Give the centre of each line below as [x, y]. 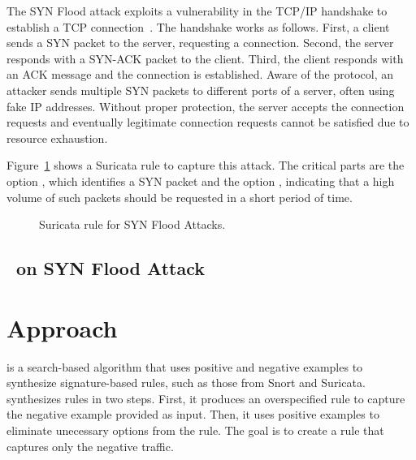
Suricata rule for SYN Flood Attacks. [132, 224]
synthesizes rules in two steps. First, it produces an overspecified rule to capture [206, 398]
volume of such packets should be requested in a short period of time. [180, 197]
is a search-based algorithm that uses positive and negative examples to [185, 366]
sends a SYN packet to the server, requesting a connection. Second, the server [200, 43]
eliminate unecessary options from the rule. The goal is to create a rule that [195, 430]
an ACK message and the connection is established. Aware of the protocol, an [200, 74]
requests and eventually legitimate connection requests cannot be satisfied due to [208, 122]
